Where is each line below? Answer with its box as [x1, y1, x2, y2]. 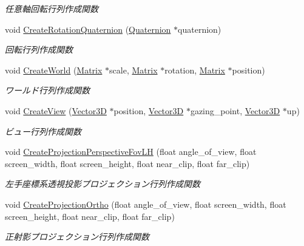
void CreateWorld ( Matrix [5, 63, 103, 76]
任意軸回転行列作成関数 [5, 2, 98, 15]
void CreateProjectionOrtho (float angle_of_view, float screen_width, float [5, 197, 286, 210]
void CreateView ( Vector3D [5, 104, 107, 117]
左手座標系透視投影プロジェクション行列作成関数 [5, 177, 200, 190]
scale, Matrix [109, 63, 158, 76]
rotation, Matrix [164, 63, 225, 76]
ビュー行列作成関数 [5, 125, 81, 137]
